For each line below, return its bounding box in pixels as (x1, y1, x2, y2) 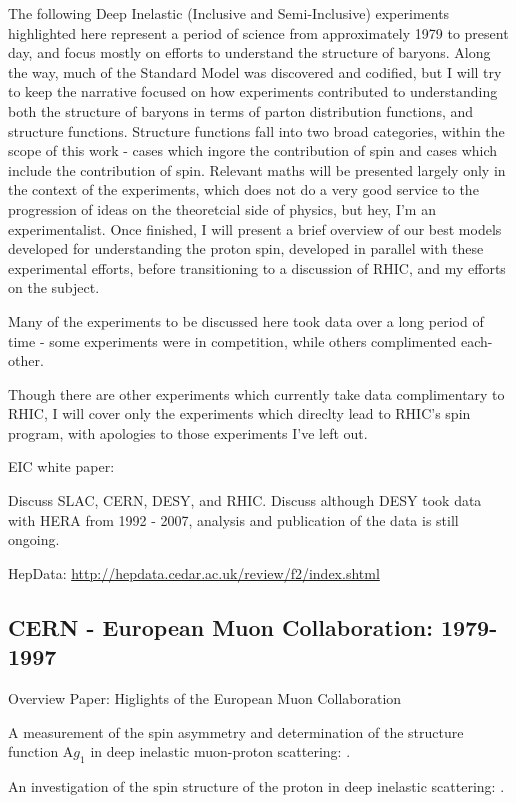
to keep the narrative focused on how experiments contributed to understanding (8, 81, 498, 102)
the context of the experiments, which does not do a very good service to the (8, 179, 479, 200)
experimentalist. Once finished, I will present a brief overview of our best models (8, 218, 502, 239)
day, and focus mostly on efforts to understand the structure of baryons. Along (8, 42, 491, 63)
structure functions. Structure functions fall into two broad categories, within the (8, 120, 505, 141)
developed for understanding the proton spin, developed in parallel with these (8, 238, 484, 259)
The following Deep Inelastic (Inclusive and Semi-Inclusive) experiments (8, 3, 450, 23)
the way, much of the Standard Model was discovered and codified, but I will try (8, 61, 502, 82)
